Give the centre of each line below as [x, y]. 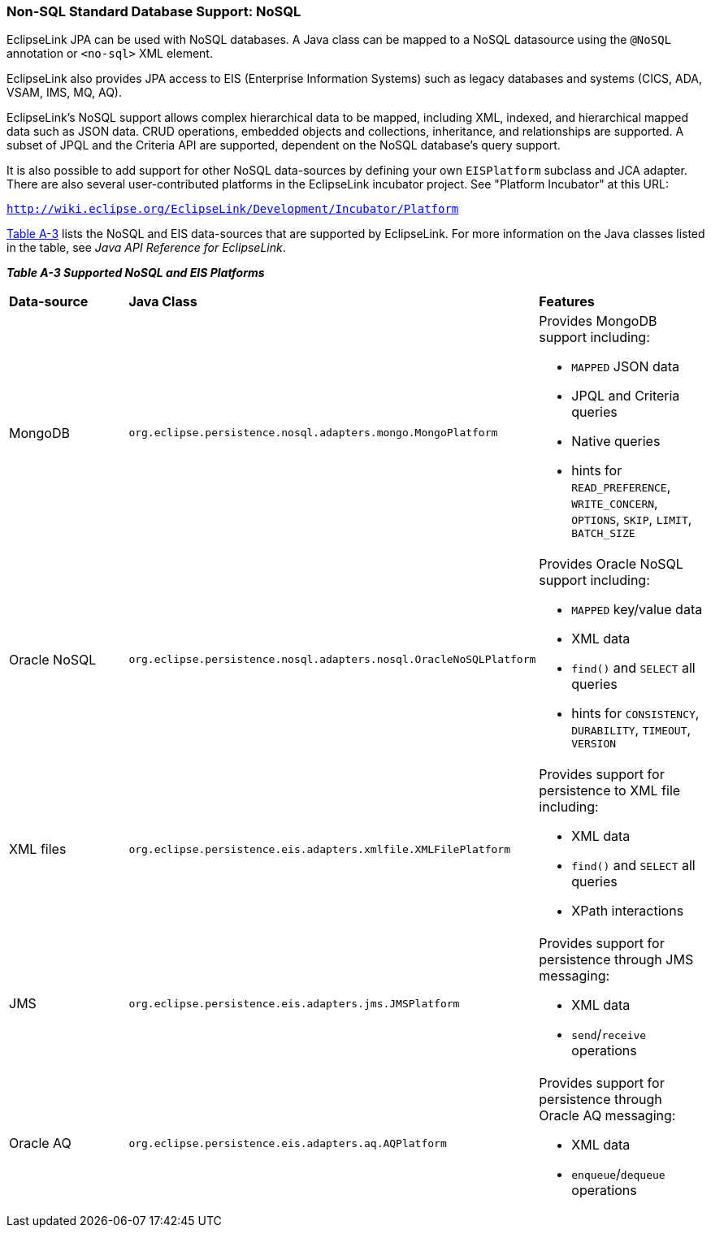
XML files [38, 849]
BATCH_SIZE [603, 534]
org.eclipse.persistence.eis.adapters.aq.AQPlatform [288, 1143]
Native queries [616, 442]
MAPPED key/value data [637, 610]
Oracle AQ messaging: [607, 1116]
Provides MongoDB [598, 321]
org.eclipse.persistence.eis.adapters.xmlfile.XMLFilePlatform [319, 849]
